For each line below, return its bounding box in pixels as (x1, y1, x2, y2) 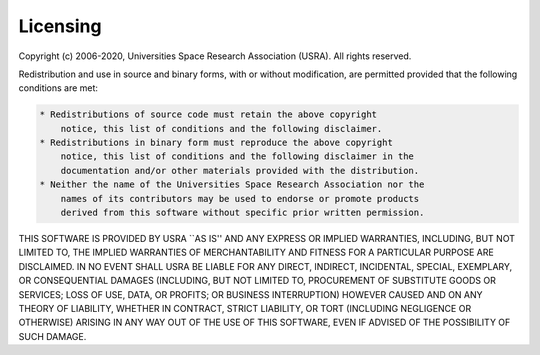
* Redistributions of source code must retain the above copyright (39, 109, 378, 120)
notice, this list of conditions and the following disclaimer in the (60, 151, 415, 162)
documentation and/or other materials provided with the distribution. (60, 165, 420, 176)
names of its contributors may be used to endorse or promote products (60, 193, 420, 204)
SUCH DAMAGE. (18, 330, 87, 342)
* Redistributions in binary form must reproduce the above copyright (39, 137, 394, 149)
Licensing (18, 15, 102, 37)
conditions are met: (18, 82, 99, 94)
